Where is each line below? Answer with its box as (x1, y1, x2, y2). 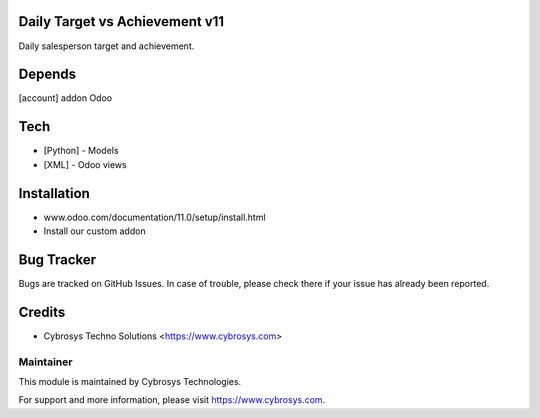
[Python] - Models (43, 145, 119, 157)
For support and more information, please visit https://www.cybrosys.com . (18, 394, 326, 406)
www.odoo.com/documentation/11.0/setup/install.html (43, 211, 266, 223)
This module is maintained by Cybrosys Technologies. (18, 375, 242, 387)
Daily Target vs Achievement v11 (18, 13, 225, 30)
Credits (18, 303, 66, 320)
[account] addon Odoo (18, 92, 113, 104)
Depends (18, 66, 77, 83)
